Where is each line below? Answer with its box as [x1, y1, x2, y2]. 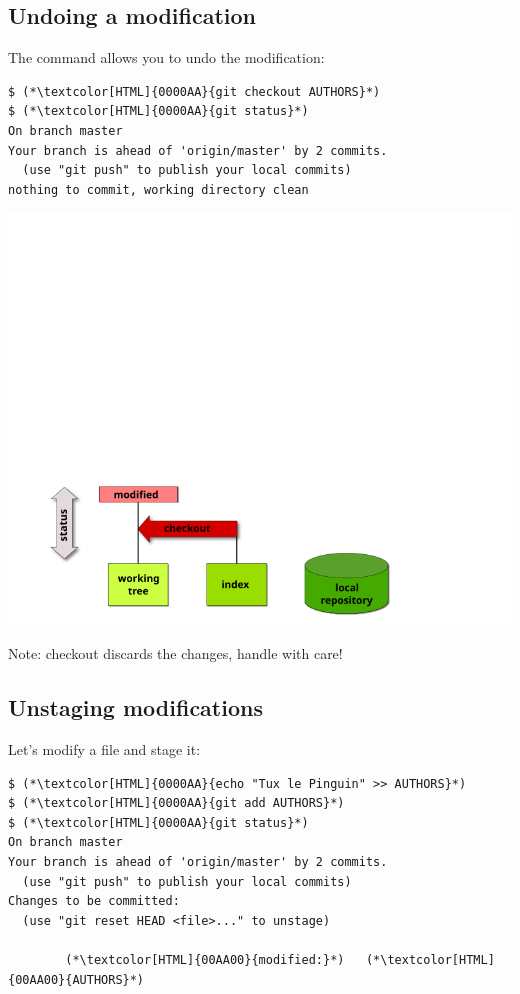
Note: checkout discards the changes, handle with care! [8, 643, 343, 664]
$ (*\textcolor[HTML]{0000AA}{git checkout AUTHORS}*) [8, 84, 381, 99]
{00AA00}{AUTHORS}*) [8, 972, 145, 987]
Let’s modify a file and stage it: [8, 738, 201, 759]
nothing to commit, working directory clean [8, 182, 309, 197]
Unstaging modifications [8, 692, 263, 723]
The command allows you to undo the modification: [8, 47, 325, 68]
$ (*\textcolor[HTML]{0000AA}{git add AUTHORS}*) [8, 796, 345, 811]
